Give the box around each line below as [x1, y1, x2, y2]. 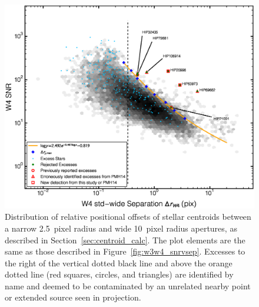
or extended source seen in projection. [5, 291, 141, 303]
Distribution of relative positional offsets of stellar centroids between [5, 210, 251, 223]
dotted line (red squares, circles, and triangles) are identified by [5, 268, 234, 280]
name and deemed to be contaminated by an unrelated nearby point [5, 279, 251, 292]
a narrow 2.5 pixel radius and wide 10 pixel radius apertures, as [5, 222, 237, 234]
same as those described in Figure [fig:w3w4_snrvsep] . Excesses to [5, 245, 245, 258]
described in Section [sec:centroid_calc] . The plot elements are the [5, 233, 245, 246]
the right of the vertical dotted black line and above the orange [5, 256, 233, 269]
